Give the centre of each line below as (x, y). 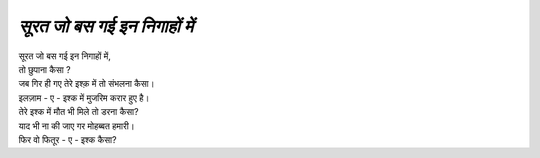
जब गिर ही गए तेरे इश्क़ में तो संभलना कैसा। (86, 84)
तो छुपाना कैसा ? (45, 69)
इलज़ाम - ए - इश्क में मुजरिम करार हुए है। (84, 97)
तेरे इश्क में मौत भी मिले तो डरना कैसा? (78, 112)
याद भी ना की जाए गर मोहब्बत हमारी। (76, 126)
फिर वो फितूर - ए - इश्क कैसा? (67, 139)
